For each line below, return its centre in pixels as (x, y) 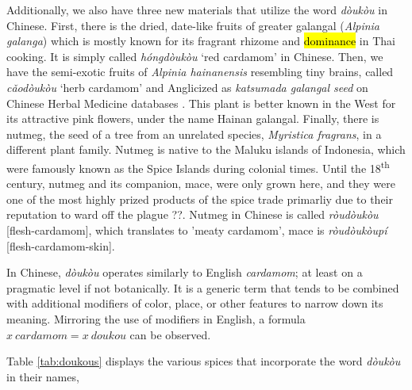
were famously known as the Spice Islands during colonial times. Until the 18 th (198, 166)
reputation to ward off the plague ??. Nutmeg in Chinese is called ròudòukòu (193, 214)
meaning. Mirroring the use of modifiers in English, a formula (156, 318)
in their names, (43, 376)
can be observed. (170, 334)
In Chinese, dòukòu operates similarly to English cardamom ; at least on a (185, 272)
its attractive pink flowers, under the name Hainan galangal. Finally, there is (193, 119)
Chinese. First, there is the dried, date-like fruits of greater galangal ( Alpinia (193, 25)
